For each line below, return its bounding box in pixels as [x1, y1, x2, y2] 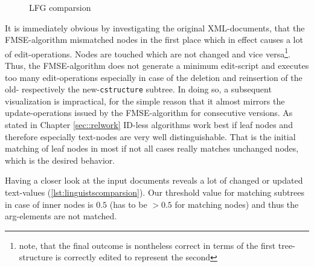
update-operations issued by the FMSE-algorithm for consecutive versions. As [5, 106, 293, 119]
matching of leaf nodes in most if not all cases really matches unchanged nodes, [5, 142, 299, 155]
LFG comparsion [29, 1, 91, 13]
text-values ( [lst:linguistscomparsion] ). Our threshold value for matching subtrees [5, 186, 304, 199]
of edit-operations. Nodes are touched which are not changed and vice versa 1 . [5, 45, 290, 60]
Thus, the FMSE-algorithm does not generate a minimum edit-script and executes [5, 59, 309, 72]
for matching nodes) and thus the [175, 198, 299, 210]
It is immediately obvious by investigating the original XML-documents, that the [5, 21, 305, 34]
